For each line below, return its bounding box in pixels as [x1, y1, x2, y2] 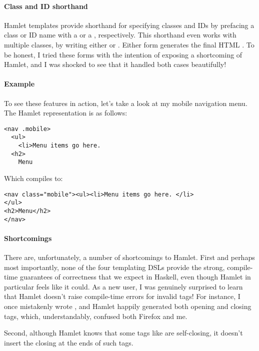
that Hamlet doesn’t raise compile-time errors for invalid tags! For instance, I [4, 291, 240, 301]
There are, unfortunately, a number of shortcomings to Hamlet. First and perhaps [4, 252, 255, 262]
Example [4, 78, 35, 89]
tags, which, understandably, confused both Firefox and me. [4, 310, 187, 321]
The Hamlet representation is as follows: [4, 107, 127, 118]
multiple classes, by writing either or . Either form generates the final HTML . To [4, 39, 254, 49]
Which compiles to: [4, 173, 63, 183]
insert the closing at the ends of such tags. [4, 337, 133, 347]
